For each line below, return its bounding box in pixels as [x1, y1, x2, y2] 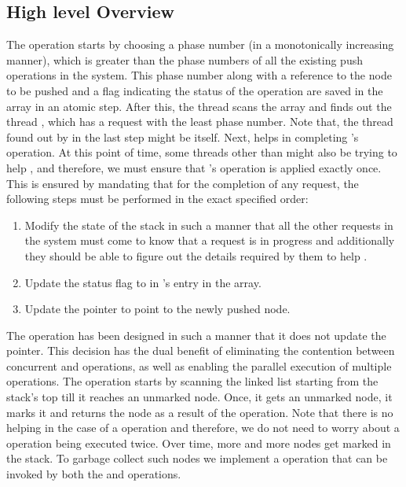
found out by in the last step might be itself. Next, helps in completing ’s [6, 128, 359, 145]
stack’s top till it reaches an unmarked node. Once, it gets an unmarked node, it [6, 389, 393, 405]
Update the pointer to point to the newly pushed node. [24, 301, 291, 317]
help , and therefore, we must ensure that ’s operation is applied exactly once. [6, 159, 382, 175]
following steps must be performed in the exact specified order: [6, 190, 309, 207]
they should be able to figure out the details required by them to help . [24, 247, 368, 264]
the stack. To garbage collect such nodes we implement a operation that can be [6, 450, 388, 467]
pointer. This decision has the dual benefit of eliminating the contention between [6, 342, 395, 359]
